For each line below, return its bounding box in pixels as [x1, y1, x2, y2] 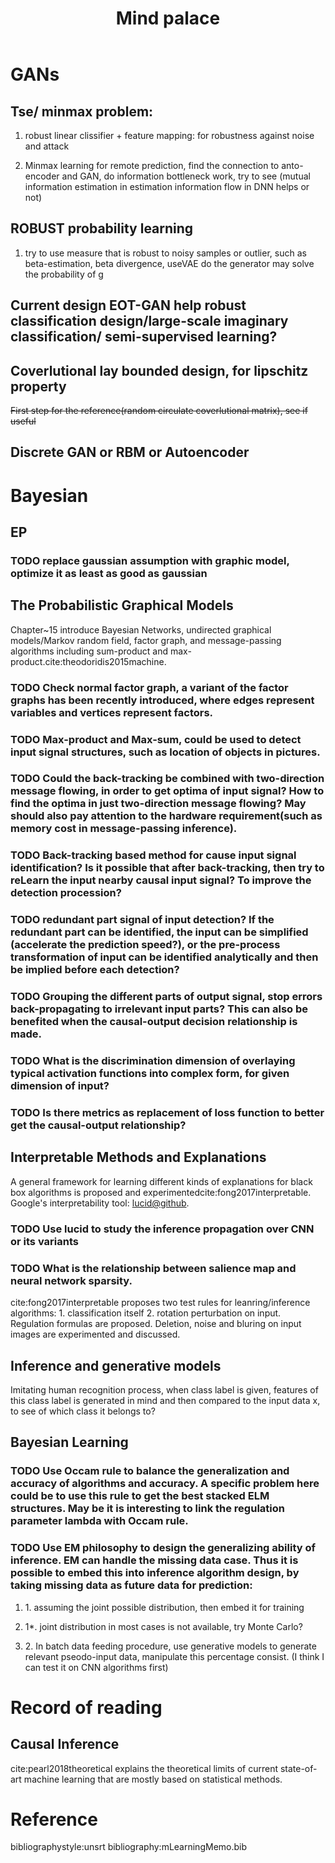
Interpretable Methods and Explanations [10, 1149, 267, 1166]
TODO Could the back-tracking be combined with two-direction [10, 772, 325, 786]
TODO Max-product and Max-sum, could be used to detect [10, 732, 302, 746]
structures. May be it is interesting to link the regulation [10, 1502, 285, 1516]
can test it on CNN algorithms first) [24, 1661, 169, 1673]
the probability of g [24, 268, 104, 280]
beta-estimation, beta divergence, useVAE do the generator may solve [24, 257, 315, 269]
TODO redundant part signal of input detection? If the [10, 913, 275, 927]
